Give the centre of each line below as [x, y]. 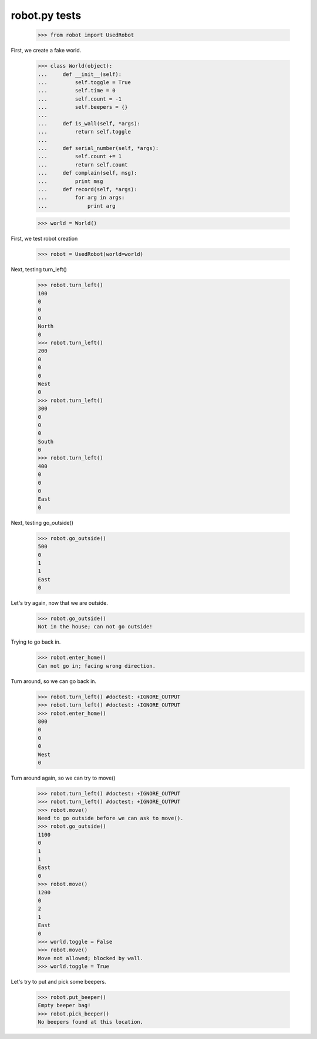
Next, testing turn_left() [39, 269]
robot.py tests [46, 15]
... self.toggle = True [85, 82]
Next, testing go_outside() [42, 522]
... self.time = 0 [77, 91]
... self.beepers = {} [83, 107]
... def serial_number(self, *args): [98, 148]
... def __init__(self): [80, 74]
